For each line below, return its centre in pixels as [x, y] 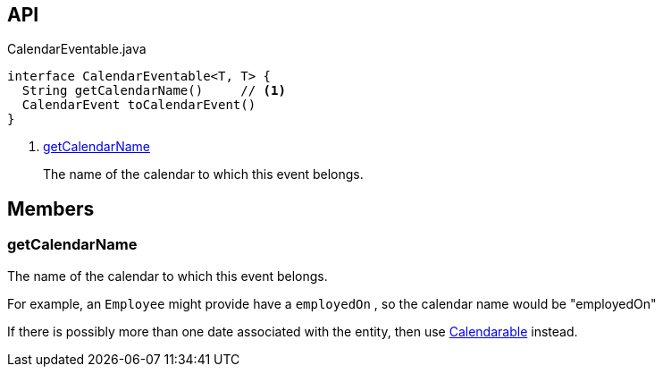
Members [51, 208]
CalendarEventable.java [77, 49]
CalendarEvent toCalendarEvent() [139, 105]
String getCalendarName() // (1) [154, 91]
